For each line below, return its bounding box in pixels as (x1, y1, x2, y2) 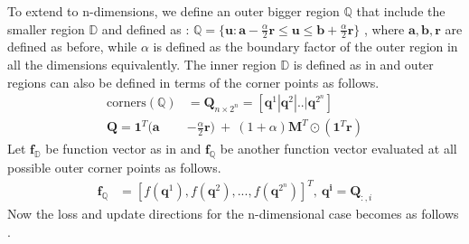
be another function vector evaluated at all (220, 139, 457, 158)
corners (107, 97, 146, 110)
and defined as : (101, 19, 190, 38)
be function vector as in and (45, 139, 202, 158)
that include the (356, 2, 446, 20)
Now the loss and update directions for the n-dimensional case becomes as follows (7, 203, 459, 222)
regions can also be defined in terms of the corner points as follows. (7, 72, 380, 91)
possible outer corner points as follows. (7, 158, 221, 177)
